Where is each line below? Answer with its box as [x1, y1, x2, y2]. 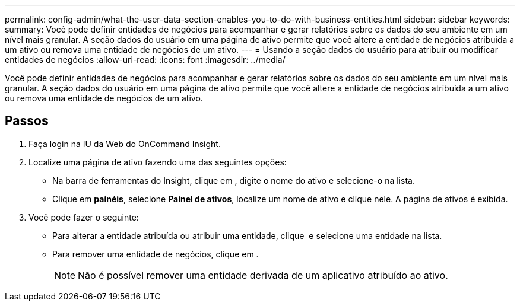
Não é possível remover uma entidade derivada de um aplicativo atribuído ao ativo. [78, 269, 448, 281]
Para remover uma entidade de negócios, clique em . [52, 248, 259, 259]
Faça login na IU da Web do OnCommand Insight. [28, 138, 221, 149]
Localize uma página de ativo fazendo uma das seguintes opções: [28, 157, 287, 167]
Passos [5, 113, 49, 129]
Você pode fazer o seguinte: [28, 212, 139, 222]
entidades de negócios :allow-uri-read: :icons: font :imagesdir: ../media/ [5, 55, 286, 65]
